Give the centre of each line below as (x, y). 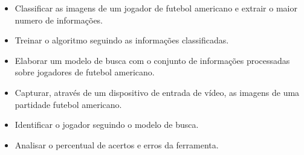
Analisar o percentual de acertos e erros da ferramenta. (117, 144)
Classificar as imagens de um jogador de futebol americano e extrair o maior (156, 8)
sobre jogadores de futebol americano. (85, 72)
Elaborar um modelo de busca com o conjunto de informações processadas (152, 60)
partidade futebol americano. (68, 104)
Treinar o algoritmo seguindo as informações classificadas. (122, 40)
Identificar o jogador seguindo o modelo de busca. (107, 125)
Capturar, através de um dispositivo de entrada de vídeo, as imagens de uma (157, 92)
